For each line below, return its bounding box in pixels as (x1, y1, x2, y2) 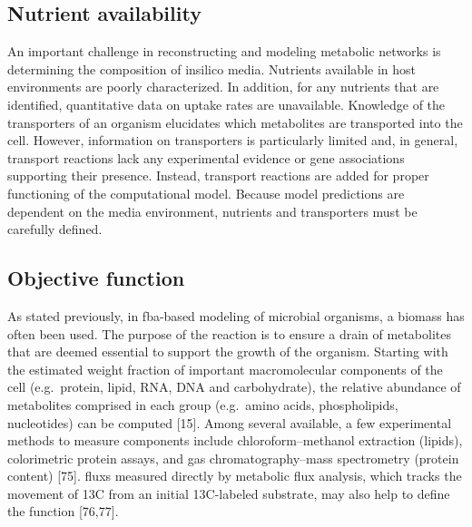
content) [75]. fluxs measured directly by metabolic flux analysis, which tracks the (7, 466, 462, 485)
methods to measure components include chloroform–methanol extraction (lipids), (7, 431, 463, 450)
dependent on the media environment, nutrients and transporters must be (7, 201, 418, 220)
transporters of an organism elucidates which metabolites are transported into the (7, 112, 463, 132)
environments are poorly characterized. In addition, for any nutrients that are (7, 77, 439, 96)
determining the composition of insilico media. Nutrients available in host (7, 59, 416, 78)
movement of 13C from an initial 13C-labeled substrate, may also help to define (7, 483, 450, 503)
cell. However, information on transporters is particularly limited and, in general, (7, 131, 458, 150)
